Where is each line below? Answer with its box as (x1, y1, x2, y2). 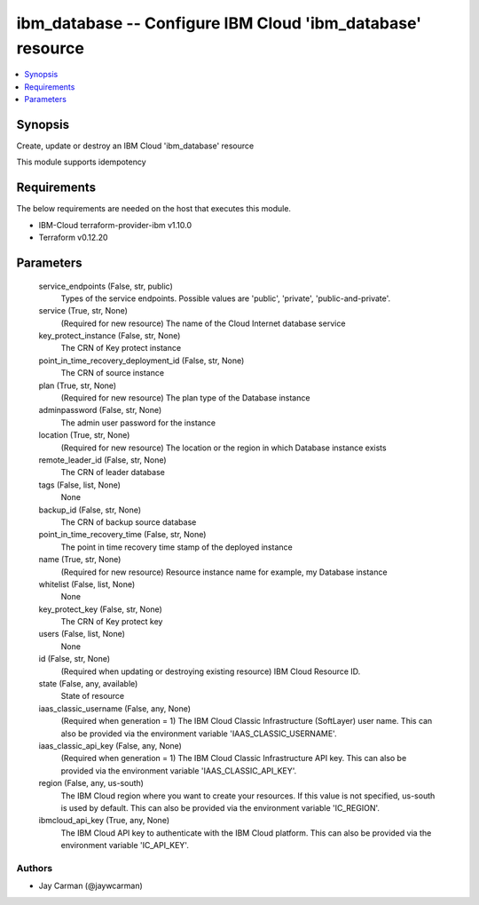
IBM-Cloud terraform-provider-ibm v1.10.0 (38, 219, 192, 230)
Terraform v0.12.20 (38, 232, 108, 243)
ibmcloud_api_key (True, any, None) (38, 815, 170, 826)
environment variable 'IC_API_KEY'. (60, 840, 190, 851)
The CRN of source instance (60, 368, 164, 378)
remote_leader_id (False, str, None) (38, 454, 168, 465)
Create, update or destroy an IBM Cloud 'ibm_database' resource (16, 140, 255, 151)
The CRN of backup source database (60, 516, 197, 528)
